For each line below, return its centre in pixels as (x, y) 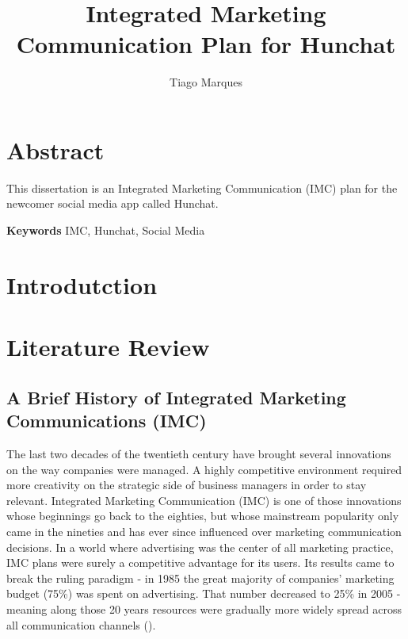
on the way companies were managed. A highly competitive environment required (204, 469)
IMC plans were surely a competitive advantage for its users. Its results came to (200, 562)
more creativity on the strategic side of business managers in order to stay (187, 485)
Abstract (55, 149)
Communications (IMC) (107, 421)
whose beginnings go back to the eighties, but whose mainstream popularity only (203, 516)
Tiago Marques (206, 82)
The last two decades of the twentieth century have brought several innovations (199, 453)
